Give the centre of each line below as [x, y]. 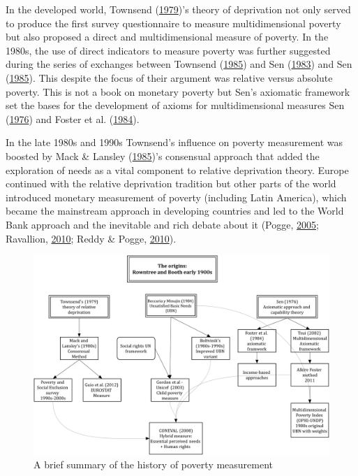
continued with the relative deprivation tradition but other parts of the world [171, 183]
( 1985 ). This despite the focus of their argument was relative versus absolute [169, 77]
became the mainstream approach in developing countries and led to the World [175, 211]
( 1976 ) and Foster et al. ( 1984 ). [73, 118]
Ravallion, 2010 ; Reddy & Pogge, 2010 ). [91, 238]
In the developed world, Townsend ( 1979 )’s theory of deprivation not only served [178, 9]
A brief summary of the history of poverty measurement [154, 464]
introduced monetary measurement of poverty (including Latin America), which [176, 197]
